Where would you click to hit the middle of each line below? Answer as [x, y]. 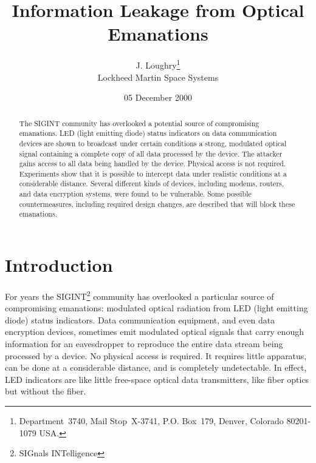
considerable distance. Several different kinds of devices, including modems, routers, [152, 184]
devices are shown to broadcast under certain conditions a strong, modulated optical [153, 143]
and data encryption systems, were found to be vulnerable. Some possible [135, 194]
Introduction [59, 265]
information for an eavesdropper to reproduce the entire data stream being [144, 344]
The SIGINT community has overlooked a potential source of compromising [139, 123]
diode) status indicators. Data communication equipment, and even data [140, 319]
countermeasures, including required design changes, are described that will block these [157, 204]
